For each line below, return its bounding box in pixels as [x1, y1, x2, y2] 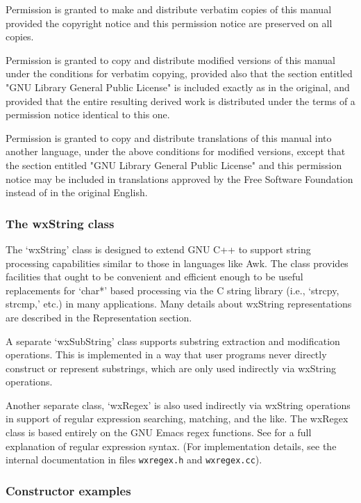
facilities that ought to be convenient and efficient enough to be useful [6, 269, 303, 284]
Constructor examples [6, 481, 131, 499]
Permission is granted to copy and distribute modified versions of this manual [6, 52, 335, 67]
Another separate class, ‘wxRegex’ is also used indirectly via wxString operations [6, 397, 351, 412]
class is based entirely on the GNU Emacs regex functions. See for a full [6, 425, 312, 440]
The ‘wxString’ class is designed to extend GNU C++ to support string [6, 241, 311, 256]
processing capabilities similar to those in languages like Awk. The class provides [6, 255, 349, 270]
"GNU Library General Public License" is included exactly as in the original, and [6, 79, 350, 94]
